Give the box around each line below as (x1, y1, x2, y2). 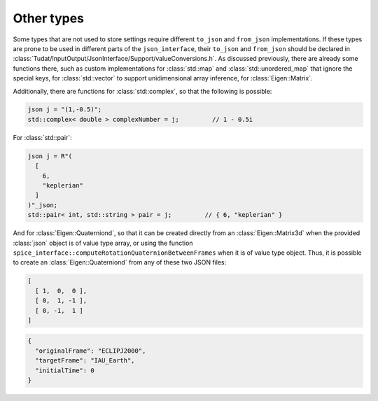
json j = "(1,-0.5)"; (27, 106, 102, 113)
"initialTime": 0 (35, 366, 94, 374)
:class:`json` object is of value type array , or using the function (13, 239, 193, 247)
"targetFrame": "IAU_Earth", (35, 357, 136, 365)
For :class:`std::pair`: (13, 133, 73, 141)
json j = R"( (27, 152, 73, 160)
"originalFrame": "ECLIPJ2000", (35, 346, 146, 355)
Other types (13, 10, 84, 26)
